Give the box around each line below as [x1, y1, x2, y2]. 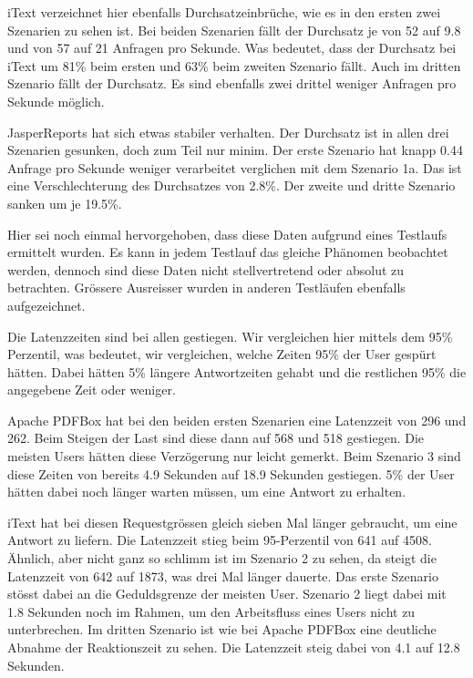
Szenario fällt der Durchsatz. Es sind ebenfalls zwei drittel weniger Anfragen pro [7, 74, 457, 93]
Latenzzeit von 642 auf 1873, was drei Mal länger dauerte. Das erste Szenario [7, 566, 438, 585]
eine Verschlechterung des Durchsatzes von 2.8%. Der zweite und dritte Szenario [7, 176, 456, 195]
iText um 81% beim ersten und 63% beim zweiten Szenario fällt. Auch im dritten [7, 56, 461, 75]
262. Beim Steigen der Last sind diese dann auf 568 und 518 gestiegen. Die [7, 428, 425, 447]
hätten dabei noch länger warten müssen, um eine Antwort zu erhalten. [7, 482, 406, 501]
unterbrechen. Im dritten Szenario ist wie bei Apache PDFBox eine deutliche [7, 620, 437, 639]
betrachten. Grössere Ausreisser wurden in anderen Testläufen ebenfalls [7, 278, 406, 297]
